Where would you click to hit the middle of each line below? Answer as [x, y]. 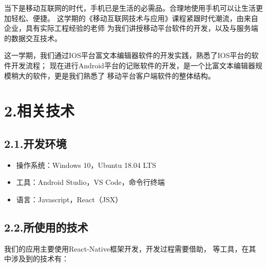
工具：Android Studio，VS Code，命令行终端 [90, 182]
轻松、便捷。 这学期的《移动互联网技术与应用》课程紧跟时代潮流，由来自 [135, 18]
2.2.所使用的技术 [46, 227]
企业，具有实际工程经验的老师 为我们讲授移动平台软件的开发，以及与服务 [128, 28]
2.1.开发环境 [35, 143]
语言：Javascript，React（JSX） [69, 199]
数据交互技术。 [36, 38]
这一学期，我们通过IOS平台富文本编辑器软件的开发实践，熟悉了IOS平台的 [128, 55]
